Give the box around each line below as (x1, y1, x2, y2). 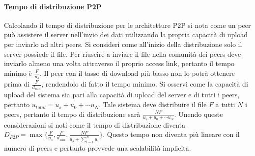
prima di (4, 79, 30, 89)
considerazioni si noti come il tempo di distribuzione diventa (4, 119, 185, 130)
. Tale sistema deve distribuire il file (99, 99, 207, 110)
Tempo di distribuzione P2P (4, 1, 102, 11)
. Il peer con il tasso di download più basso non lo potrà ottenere (39, 67, 235, 78)
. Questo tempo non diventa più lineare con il (103, 129, 240, 139)
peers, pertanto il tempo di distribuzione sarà (4, 109, 141, 119)
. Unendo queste (174, 109, 223, 119)
